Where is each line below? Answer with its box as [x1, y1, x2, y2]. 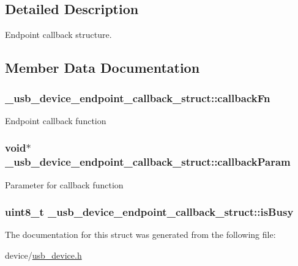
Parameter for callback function [5, 178, 124, 191]
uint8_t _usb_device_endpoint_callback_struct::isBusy [5, 204, 294, 220]
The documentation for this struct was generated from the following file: [5, 228, 276, 241]
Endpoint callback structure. [5, 28, 112, 41]
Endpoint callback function [5, 114, 106, 127]
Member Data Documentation [5, 58, 200, 77]
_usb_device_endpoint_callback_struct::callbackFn [5, 90, 270, 105]
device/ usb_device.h [5, 248, 82, 261]
